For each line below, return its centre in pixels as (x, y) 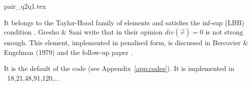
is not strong (224, 32)
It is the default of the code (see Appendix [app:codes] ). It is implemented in (119, 68)
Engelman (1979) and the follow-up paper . (68, 52)
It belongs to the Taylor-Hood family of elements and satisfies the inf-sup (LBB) (124, 22)
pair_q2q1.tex (25, 6)
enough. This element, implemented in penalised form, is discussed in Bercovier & (126, 43)
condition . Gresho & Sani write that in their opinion (83, 32)
